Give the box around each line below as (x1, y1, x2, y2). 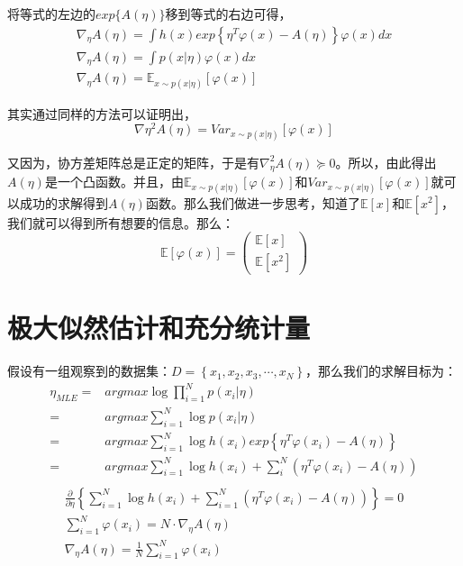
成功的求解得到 (19, 193, 108, 212)
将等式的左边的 (7, 5, 95, 23)
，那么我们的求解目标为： (305, 361, 458, 380)
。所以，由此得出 (335, 152, 437, 171)
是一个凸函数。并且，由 (44, 172, 184, 191)
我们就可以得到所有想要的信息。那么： (7, 213, 234, 232)
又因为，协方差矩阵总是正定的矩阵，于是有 (7, 152, 259, 171)
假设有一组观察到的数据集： (7, 361, 171, 380)
